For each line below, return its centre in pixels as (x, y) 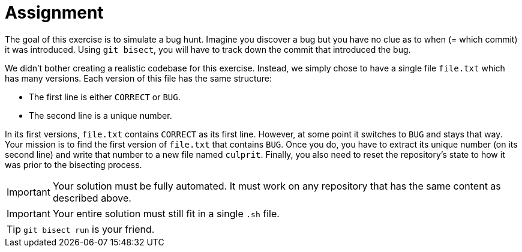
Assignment (54, 13)
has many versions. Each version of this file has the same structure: (138, 78)
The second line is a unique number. (100, 115)
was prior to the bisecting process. (73, 164)
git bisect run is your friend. (89, 229)
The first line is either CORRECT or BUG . (105, 97)
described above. (92, 198)
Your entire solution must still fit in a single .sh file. (166, 213)
